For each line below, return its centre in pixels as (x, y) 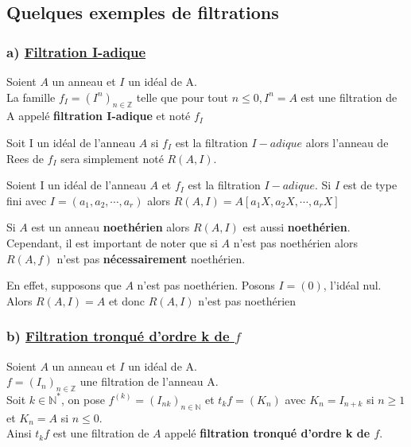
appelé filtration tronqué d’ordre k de (268, 433)
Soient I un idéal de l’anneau (76, 185)
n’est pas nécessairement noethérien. (151, 258)
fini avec (27, 200)
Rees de (25, 158)
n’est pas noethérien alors (295, 242)
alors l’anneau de (347, 142)
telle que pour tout (182, 97)
